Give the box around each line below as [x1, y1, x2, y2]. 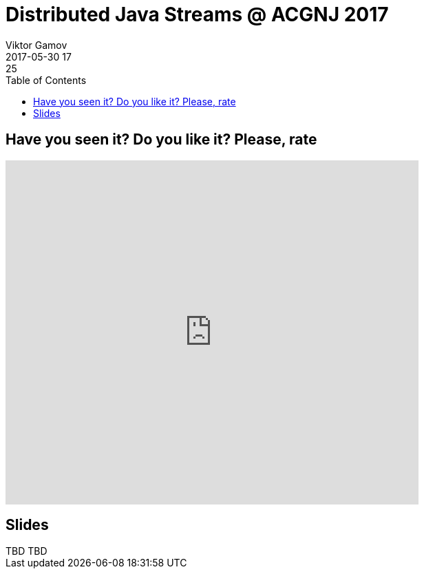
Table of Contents [6, 74, 87, 86]
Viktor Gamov [6, 39, 67, 51]
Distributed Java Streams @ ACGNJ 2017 [6, 3, 389, 26]
